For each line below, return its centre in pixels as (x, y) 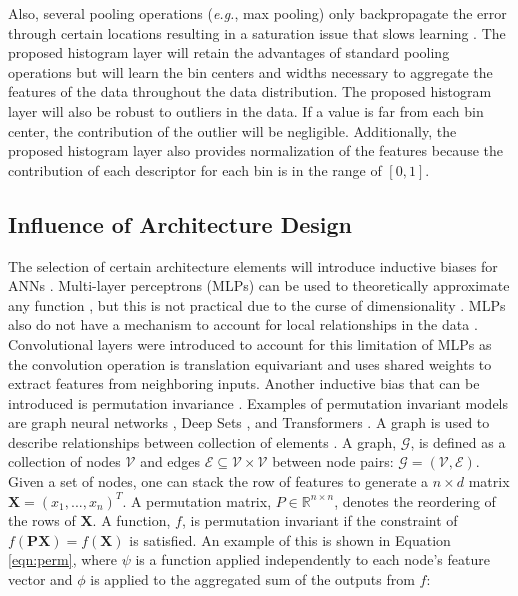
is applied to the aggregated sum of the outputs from (252, 579)
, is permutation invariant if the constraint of (319, 520)
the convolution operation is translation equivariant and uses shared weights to (250, 363)
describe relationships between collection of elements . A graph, (202, 441)
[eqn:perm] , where (62, 559)
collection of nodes (64, 461)
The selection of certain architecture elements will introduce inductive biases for (253, 265)
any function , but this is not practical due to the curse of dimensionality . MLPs (257, 304)
